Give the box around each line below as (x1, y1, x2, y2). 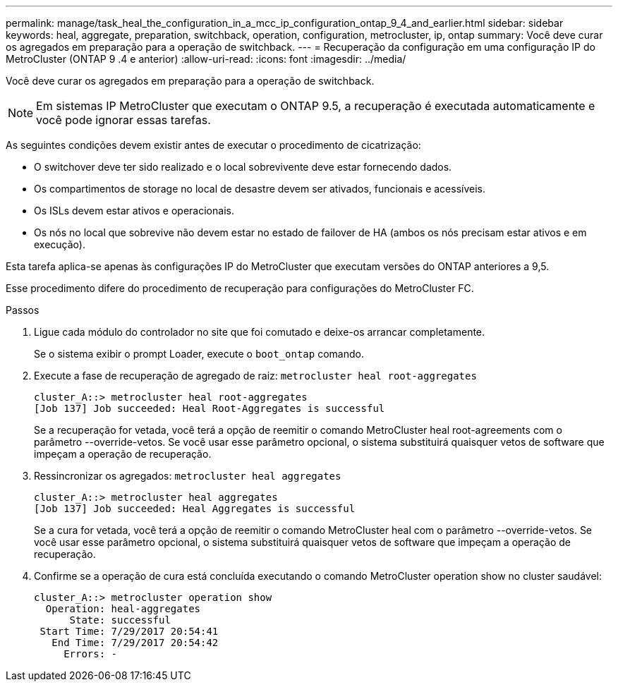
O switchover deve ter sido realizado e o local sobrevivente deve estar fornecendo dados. (34, 161, 452, 173)
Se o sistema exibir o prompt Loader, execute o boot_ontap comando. (34, 348, 364, 360)
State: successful (69, 614, 171, 626)
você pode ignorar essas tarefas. (36, 113, 211, 127)
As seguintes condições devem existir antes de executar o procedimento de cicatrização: (6, 139, 421, 151)
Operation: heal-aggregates (45, 603, 201, 614)
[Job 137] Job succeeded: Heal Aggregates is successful (34, 503, 356, 514)
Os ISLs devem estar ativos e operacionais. (34, 205, 234, 217)
